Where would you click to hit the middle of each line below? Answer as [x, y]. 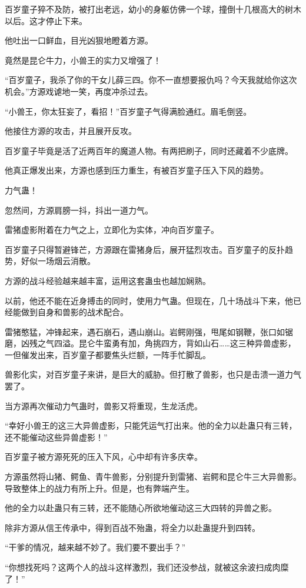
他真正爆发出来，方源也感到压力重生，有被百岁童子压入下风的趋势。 [137, 170]
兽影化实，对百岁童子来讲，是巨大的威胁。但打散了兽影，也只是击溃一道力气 [153, 374]
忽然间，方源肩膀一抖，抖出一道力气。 [79, 210]
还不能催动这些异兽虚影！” [56, 437]
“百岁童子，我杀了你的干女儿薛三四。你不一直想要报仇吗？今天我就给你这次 [151, 80]
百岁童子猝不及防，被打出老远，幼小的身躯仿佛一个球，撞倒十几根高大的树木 [153, 9]
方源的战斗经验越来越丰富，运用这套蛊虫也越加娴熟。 [108, 280]
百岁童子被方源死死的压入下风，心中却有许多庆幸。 [104, 457]
